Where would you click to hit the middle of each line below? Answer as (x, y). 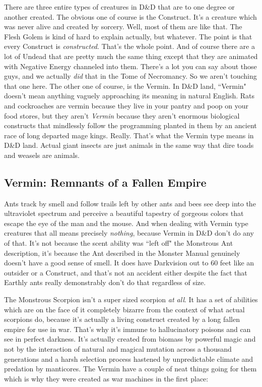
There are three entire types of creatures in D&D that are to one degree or (119, 7)
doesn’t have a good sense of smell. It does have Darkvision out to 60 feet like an (129, 263)
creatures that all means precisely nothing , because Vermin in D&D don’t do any (129, 233)
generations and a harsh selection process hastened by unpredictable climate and (129, 358)
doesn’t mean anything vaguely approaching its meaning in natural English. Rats (129, 96)
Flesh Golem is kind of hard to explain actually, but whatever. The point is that (128, 36)
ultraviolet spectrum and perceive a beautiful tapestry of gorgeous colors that (124, 213)
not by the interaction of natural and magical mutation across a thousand (118, 349)
